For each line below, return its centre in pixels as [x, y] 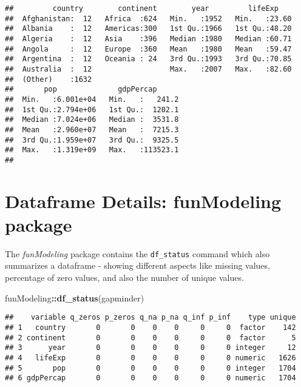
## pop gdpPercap [81, 89]
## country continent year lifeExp [142, 8]
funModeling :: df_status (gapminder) [75, 298]
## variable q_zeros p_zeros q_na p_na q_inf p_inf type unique [150, 318]
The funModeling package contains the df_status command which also [137, 253]
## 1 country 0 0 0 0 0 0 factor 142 [150, 327]
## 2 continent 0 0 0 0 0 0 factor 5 [150, 338]
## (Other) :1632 [49, 79]
